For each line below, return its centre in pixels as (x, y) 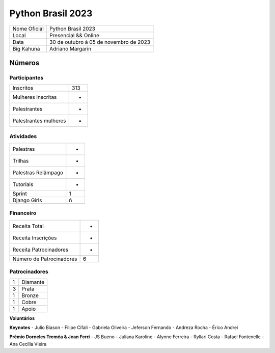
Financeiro (23, 213)
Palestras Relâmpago (38, 173)
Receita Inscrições (35, 238)
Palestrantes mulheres (39, 121)
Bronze (30, 295)
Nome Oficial (28, 29)
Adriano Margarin (70, 48)
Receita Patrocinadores (40, 250)
